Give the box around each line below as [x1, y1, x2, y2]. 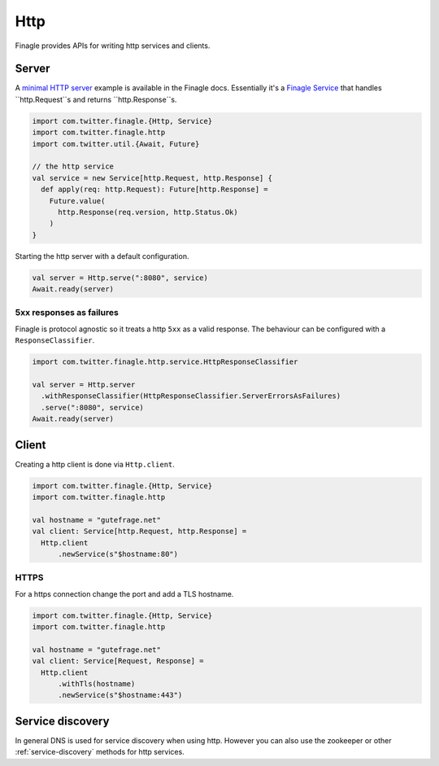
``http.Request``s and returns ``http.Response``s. [15, 94, 177, 104]
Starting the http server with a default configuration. [15, 251, 189, 260]
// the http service [32, 162, 114, 171]
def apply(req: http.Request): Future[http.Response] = [41, 185, 268, 195]
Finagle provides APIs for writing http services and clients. [15, 41, 211, 50]
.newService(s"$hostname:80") [58, 549, 179, 558]
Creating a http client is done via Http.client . [15, 459, 175, 469]
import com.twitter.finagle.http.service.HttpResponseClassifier [32, 357, 298, 366]
